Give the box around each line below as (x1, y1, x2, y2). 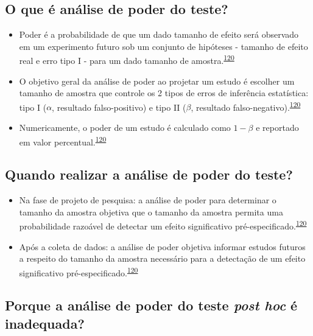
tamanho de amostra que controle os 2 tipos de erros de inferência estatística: (19, 86, 309, 99)
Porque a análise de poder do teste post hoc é (5, 296, 298, 315)
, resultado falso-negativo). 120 (191, 99, 301, 113)
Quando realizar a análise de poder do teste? (5, 165, 293, 184)
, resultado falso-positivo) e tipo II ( (52, 100, 186, 113)
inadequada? (5, 313, 85, 332)
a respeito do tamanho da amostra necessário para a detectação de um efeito (19, 252, 306, 265)
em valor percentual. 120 (19, 133, 107, 148)
